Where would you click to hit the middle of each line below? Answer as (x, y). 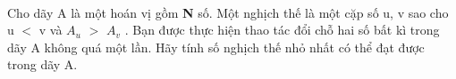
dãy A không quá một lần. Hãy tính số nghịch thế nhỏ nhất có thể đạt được (216, 47)
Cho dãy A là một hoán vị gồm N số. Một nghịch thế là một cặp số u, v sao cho (228, 12)
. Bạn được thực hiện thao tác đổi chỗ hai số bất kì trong (282, 30)
